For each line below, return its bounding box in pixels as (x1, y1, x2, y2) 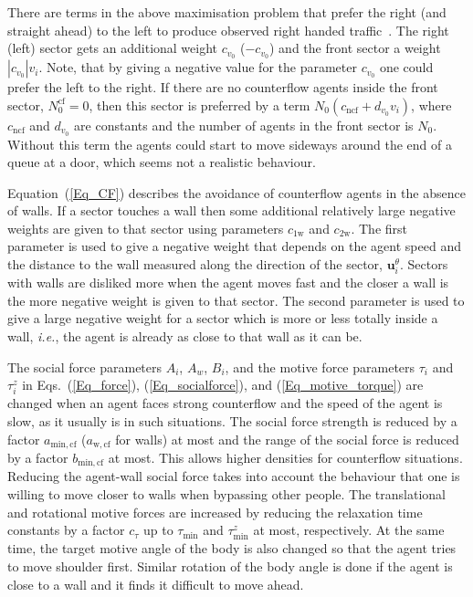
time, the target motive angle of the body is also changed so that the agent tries (7, 539, 457, 558)
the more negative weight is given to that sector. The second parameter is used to (7, 290, 465, 309)
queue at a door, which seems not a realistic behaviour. (7, 152, 316, 172)
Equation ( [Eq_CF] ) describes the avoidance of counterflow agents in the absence (7, 183, 466, 202)
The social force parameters (7, 357, 163, 376)
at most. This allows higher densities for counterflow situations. (108, 447, 463, 466)
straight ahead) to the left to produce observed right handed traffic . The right (7, 20, 449, 39)
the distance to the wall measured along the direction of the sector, (7, 255, 383, 274)
